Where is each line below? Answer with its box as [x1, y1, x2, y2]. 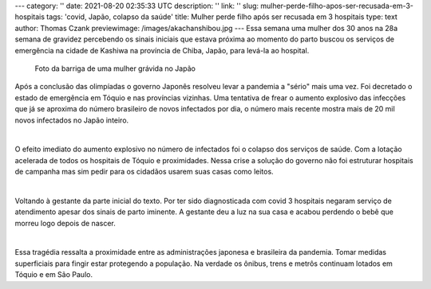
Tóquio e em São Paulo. [14, 270, 93, 279]
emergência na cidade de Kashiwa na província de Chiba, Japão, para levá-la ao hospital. [14, 45, 310, 55]
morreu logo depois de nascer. [14, 218, 116, 228]
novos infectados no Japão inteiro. [14, 115, 129, 125]
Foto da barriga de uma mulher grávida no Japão [34, 64, 196, 73]
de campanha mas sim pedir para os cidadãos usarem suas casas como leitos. [14, 167, 275, 177]
